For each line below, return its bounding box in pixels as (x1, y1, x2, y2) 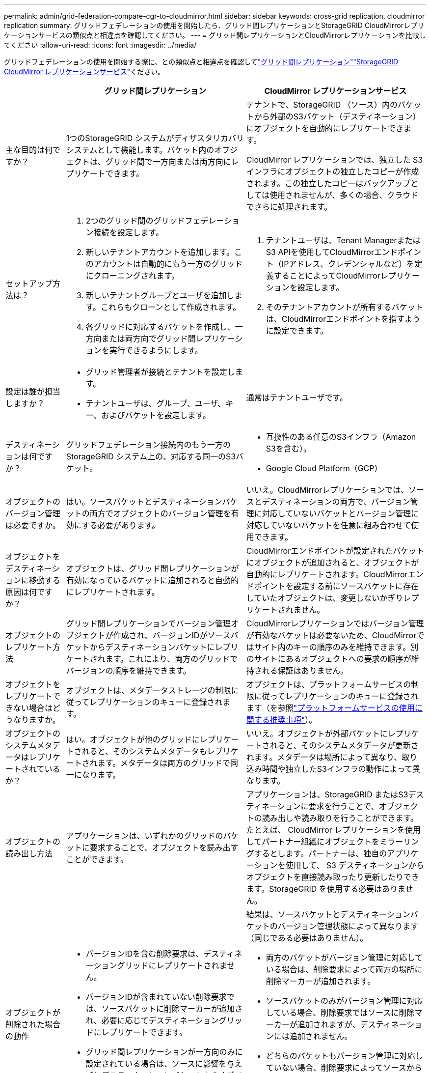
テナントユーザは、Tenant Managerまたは (266, 235, 421, 245)
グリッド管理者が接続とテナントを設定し (85, 367, 235, 377)
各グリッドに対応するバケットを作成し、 (85, 322, 235, 332)
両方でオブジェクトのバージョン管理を (89, 508, 231, 518)
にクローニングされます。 (85, 271, 180, 281)
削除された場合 (5, 1019, 61, 1029)
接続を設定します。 (93, 227, 164, 237)
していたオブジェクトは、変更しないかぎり (246, 593, 403, 603)
